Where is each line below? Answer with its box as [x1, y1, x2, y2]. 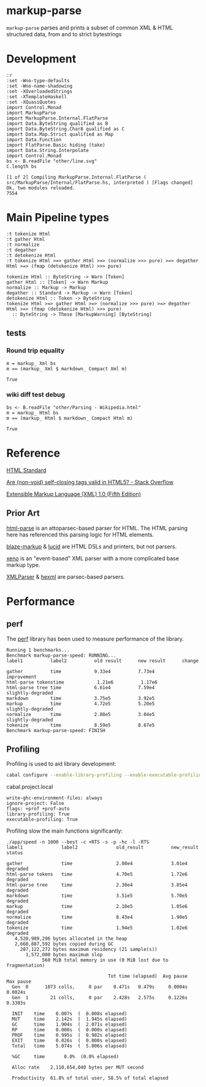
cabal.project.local [6, 783, 53, 791]
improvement [6, 674, 37, 680]
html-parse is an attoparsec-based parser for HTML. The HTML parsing [6, 524, 188, 532]
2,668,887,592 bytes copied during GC [14, 941, 114, 947]
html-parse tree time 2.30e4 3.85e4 [6, 882, 188, 888]
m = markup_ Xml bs [6, 360, 56, 367]
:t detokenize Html [6, 252, 56, 258]
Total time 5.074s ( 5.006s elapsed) [12, 1043, 128, 1049]
